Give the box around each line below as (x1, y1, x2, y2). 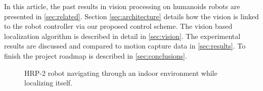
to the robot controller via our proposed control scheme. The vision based (4, 21, 233, 31)
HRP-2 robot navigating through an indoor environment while (24, 67, 217, 78)
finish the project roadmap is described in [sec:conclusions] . (4, 50, 187, 61)
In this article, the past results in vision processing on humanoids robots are (4, 1, 240, 11)
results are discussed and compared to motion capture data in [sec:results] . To (4, 40, 246, 51)
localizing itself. (24, 77, 72, 88)
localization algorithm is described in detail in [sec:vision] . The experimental (4, 30, 241, 41)
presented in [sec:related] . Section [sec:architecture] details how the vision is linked (4, 11, 259, 21)
